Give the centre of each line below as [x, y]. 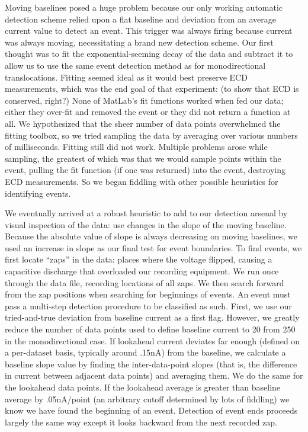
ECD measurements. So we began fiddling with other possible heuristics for [142, 181]
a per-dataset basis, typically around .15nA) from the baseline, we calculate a [145, 352]
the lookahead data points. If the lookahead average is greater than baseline [143, 387]
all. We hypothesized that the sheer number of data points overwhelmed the [143, 123]
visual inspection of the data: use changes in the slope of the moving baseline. [146, 224]
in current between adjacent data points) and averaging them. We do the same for [154, 375]
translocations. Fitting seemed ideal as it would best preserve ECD [126, 77]
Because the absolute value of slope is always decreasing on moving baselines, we [151, 236]
